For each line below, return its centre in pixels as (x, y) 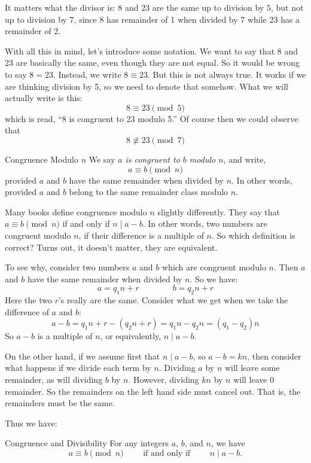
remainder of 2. (33, 31)
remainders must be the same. (60, 403)
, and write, (245, 159)
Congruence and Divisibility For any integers (87, 443)
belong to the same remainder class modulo (149, 192)
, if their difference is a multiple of (141, 235)
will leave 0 (254, 380)
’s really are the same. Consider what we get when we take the (173, 300)
